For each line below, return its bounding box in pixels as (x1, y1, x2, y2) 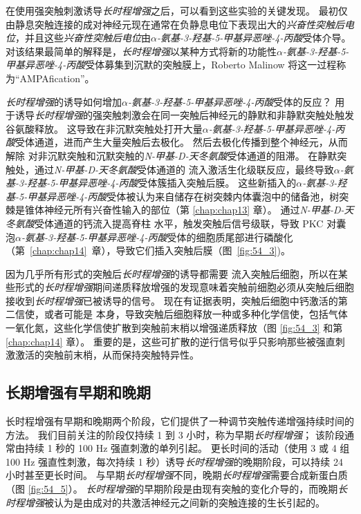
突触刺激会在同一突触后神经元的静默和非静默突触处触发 (102, 108, 354, 122)
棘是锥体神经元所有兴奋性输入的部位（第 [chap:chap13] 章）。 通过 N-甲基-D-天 (6, 202, 354, 217)
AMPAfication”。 (19, 70, 95, 85)
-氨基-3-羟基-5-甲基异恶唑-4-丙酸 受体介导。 (156, 30, 351, 45)
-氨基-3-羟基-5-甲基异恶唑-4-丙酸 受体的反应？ (127, 94, 332, 108)
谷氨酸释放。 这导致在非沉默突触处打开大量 (6, 121, 203, 135)
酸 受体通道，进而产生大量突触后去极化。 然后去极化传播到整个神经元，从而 (6, 135, 348, 149)
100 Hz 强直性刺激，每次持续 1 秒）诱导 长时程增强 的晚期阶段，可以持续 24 (6, 454, 344, 468)
